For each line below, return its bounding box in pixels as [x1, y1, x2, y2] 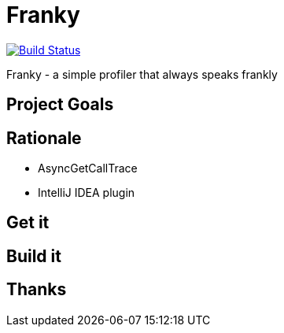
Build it [6, 246, 61, 266]
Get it [6, 213, 50, 233]
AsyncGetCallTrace [38, 161, 138, 176]
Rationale [6, 128, 82, 148]
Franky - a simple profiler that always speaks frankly [6, 67, 278, 81]
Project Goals [6, 94, 114, 115]
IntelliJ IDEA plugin [38, 186, 135, 200]
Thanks [6, 279, 67, 300]
